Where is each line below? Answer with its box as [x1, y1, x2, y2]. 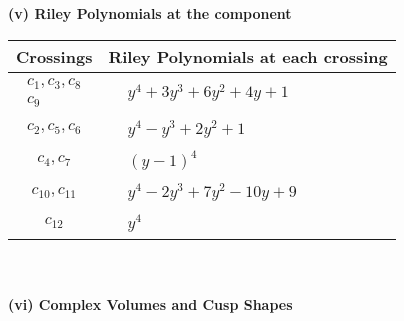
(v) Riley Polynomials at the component [8, 3, 292, 23]
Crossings [16, 44, 93, 68]
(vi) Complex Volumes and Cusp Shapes [8, 294, 293, 315]
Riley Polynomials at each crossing [108, 44, 388, 68]
